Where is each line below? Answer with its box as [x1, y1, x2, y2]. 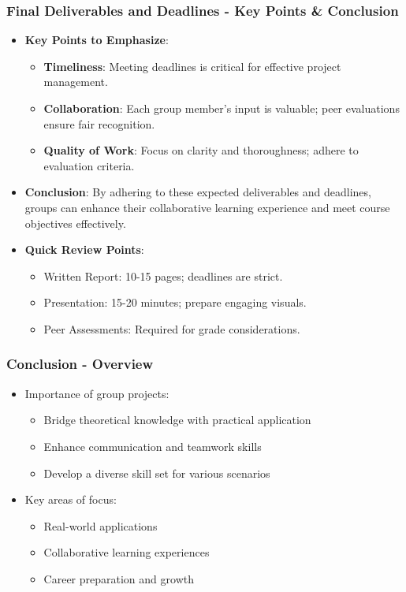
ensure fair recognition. [43, 115, 155, 132]
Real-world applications [43, 517, 158, 534]
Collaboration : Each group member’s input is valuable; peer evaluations [43, 100, 400, 116]
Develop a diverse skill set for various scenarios [43, 464, 270, 481]
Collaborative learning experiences [43, 544, 210, 560]
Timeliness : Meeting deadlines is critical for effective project [43, 58, 341, 74]
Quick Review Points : [24, 241, 144, 258]
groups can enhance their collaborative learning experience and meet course [24, 199, 390, 215]
